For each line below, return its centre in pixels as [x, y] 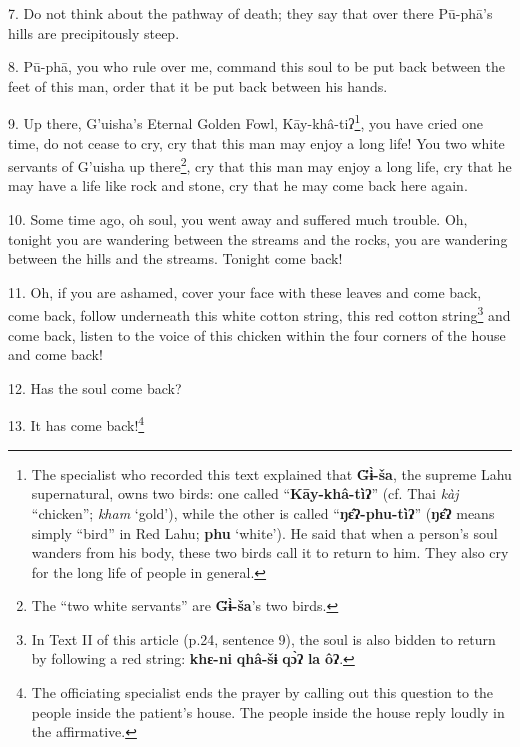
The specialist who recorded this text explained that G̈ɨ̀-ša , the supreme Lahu [271, 473]
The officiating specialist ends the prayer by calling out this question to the [262, 692]
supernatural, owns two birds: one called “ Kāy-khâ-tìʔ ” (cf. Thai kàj [245, 493]
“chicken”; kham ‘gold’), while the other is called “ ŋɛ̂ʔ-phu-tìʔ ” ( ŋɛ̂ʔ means [263, 512]
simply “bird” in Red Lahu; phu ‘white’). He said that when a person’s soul [264, 532]
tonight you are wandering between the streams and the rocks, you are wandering [258, 238]
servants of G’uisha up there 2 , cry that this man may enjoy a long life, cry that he [260, 164]
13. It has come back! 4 [76, 424]
